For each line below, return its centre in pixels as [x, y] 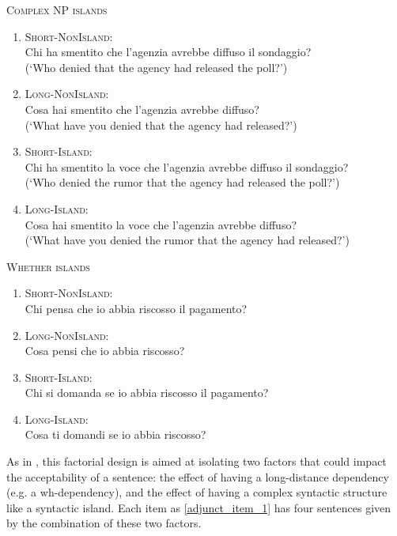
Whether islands [48, 266]
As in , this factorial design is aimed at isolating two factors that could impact [197, 461]
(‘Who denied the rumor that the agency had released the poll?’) [182, 182]
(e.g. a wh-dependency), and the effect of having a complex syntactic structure [197, 492]
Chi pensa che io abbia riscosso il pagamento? [136, 308]
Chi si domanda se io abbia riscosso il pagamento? [147, 393]
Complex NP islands [57, 9]
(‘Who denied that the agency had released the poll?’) [156, 67]
